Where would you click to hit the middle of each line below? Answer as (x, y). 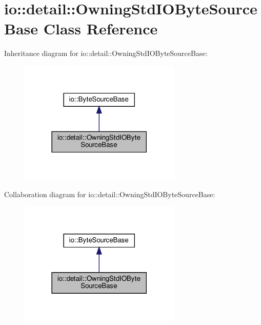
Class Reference (101, 28)
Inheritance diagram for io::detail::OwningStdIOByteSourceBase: (106, 53)
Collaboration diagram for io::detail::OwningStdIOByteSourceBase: (110, 194)
